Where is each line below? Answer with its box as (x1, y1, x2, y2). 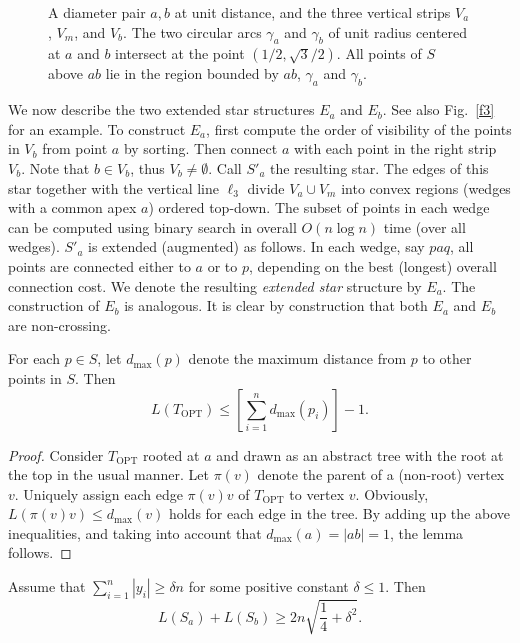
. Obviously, (355, 483, 429, 504)
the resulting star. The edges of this (270, 157, 489, 178)
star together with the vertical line (8, 177, 219, 198)
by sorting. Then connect (123, 138, 278, 159)
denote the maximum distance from (188, 348, 407, 369)
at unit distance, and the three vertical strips (174, 2, 451, 22)
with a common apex (8, 197, 137, 218)
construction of (8, 295, 100, 316)
